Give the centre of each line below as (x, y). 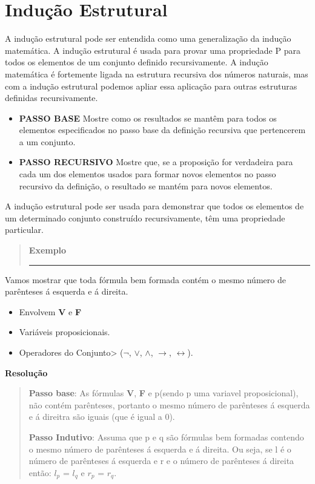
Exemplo (48, 250)
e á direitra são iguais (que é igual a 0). (102, 417)
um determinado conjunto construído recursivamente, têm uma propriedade (145, 217)
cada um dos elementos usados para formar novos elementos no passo (148, 174)
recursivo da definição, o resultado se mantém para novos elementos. (146, 185)
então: (40, 472)
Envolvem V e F (50, 311)
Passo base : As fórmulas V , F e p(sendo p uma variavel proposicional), (164, 393)
